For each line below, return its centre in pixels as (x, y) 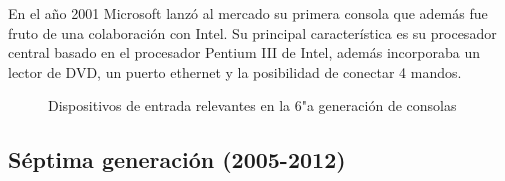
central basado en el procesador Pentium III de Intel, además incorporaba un (244, 52)
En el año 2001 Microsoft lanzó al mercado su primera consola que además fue (248, 13)
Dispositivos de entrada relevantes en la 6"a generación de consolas (252, 105)
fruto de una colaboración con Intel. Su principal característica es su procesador (252, 32)
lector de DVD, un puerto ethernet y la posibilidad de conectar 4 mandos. (235, 71)
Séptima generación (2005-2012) (177, 159)
